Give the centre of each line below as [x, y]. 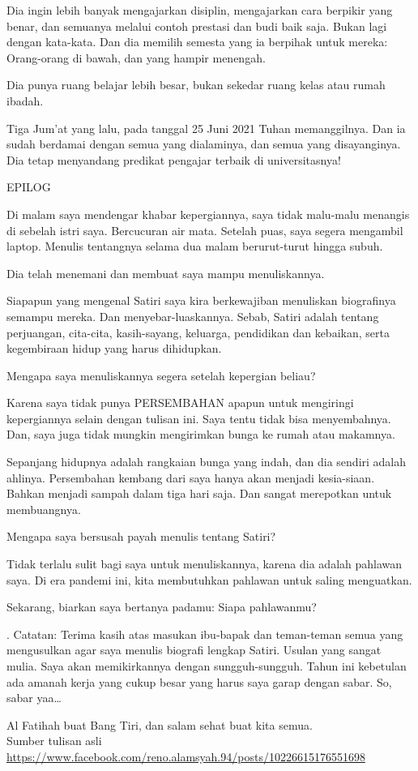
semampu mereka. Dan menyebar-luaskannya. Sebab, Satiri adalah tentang [193, 316]
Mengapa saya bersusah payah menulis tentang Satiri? [141, 536]
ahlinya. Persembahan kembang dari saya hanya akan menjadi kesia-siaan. [191, 477]
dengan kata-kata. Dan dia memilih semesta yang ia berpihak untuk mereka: [197, 42]
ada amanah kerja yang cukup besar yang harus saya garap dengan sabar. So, [199, 681]
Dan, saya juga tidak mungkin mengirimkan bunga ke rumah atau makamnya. [201, 434]
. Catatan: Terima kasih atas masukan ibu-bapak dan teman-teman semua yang [205, 634]
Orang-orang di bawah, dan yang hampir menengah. [136, 57]
